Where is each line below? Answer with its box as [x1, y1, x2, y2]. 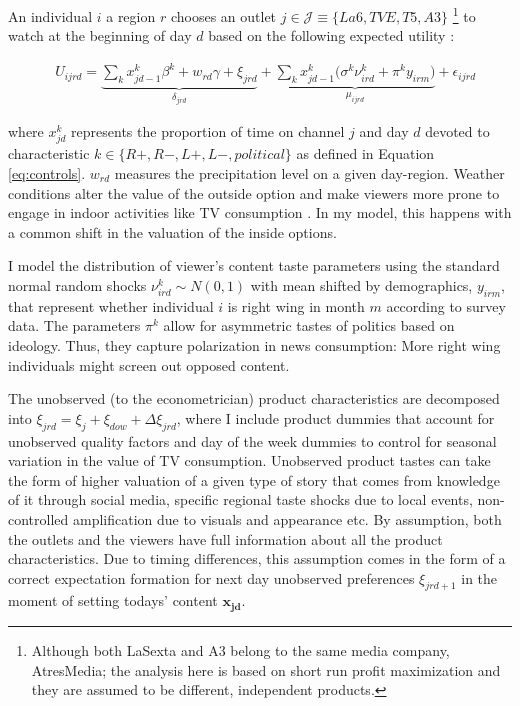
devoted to [425, 121, 490, 142]
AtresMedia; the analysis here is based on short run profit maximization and [31, 659, 501, 680]
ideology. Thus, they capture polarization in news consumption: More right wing [8, 334, 501, 355]
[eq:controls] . [8, 163, 86, 183]
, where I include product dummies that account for [176, 407, 495, 428]
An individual [8, 5, 93, 26]
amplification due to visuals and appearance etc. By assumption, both [72, 508, 502, 529]
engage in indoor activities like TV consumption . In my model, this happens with [8, 202, 512, 223]
